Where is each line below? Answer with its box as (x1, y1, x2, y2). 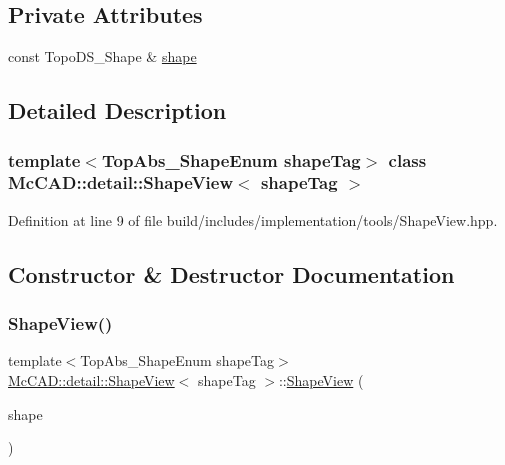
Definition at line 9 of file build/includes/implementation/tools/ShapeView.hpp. (8, 209, 498, 230)
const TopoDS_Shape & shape (8, 46, 197, 67)
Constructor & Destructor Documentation (8, 258, 455, 289)
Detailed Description (8, 95, 227, 126)
